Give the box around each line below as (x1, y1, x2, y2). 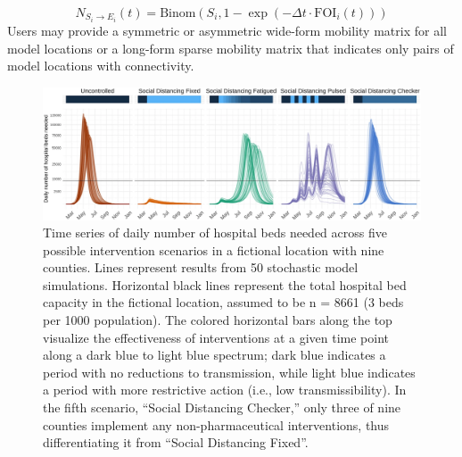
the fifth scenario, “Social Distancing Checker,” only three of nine (43, 398, 401, 417)
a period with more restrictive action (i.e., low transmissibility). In (43, 380, 407, 399)
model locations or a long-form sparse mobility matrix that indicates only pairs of (7, 38, 454, 57)
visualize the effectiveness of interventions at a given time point (43, 328, 390, 346)
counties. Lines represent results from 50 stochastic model (43, 258, 359, 277)
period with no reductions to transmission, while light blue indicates (43, 362, 416, 381)
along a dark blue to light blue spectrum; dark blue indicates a (43, 345, 386, 364)
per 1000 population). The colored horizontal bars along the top (43, 311, 392, 329)
